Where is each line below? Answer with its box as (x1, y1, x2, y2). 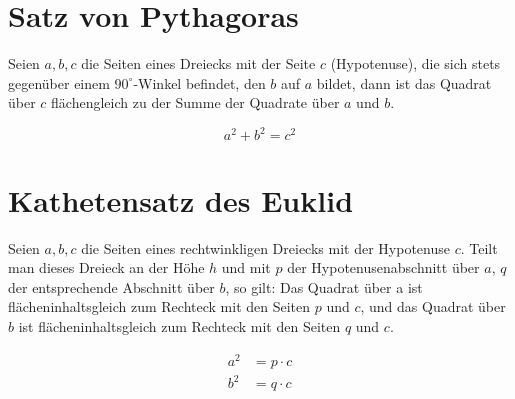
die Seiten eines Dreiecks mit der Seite (81, 53, 316, 74)
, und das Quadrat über (360, 296, 506, 317)
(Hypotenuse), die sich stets (330, 53, 501, 74)
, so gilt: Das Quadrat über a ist (225, 276, 423, 297)
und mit (221, 257, 271, 278)
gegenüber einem (8, 72, 110, 93)
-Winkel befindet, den (133, 72, 266, 93)
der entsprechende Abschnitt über (8, 276, 215, 297)
